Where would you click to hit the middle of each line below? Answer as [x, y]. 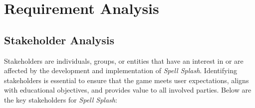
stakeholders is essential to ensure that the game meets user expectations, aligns [127, 80]
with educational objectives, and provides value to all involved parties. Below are [128, 90]
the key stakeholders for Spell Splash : [61, 99]
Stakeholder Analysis [59, 40]
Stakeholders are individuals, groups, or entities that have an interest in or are [124, 60]
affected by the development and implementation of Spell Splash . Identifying [121, 70]
